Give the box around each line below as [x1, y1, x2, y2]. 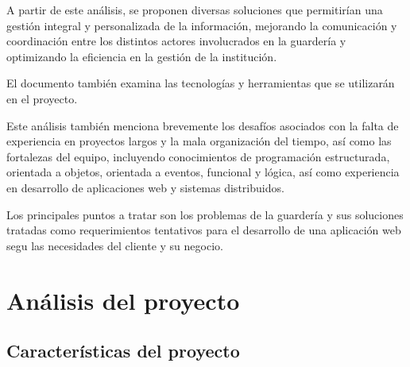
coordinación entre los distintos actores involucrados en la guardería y [6, 33, 346, 49]
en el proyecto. [6, 90, 78, 106]
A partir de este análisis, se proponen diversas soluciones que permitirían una [6, 2, 383, 17]
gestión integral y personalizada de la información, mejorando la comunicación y [6, 17, 397, 33]
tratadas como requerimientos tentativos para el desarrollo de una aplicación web [6, 222, 401, 238]
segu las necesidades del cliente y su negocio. [6, 237, 223, 253]
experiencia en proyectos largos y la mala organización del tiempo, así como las [6, 133, 392, 149]
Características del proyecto [6, 338, 240, 363]
